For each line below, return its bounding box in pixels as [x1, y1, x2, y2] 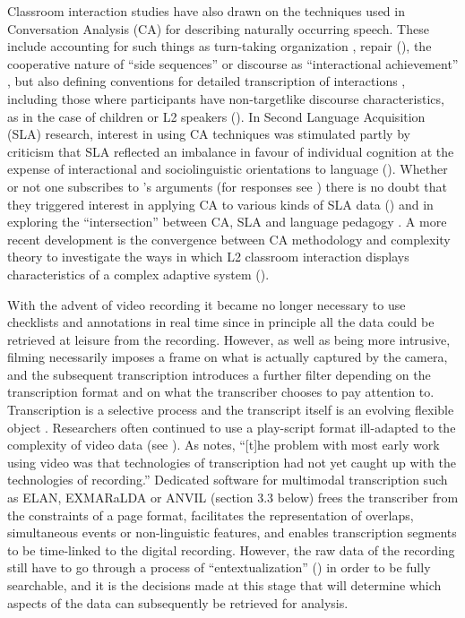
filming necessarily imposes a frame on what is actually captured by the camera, [7, 348, 448, 366]
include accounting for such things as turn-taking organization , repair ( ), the [7, 37, 432, 56]
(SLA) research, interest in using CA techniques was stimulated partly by [7, 124, 410, 143]
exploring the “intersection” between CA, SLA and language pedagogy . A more [7, 212, 447, 231]
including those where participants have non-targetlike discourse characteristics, [7, 89, 444, 107]
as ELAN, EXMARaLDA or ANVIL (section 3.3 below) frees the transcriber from [7, 488, 459, 507]
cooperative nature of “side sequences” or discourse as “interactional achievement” [7, 54, 459, 73]
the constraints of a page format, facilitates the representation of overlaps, [7, 505, 414, 524]
